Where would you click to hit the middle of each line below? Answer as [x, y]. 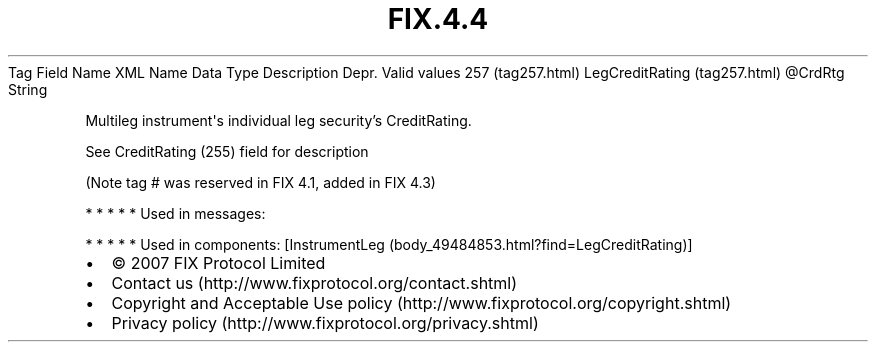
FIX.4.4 [438, 19]
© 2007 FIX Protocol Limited [218, 262]
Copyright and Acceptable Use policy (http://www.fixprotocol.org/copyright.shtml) [421, 302]
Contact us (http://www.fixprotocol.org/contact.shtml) [314, 282]
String [28, 89]
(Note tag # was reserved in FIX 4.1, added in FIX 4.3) [260, 182]
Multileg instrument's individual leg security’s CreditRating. [278, 120]
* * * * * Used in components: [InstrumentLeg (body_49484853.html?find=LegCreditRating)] [389, 244]
